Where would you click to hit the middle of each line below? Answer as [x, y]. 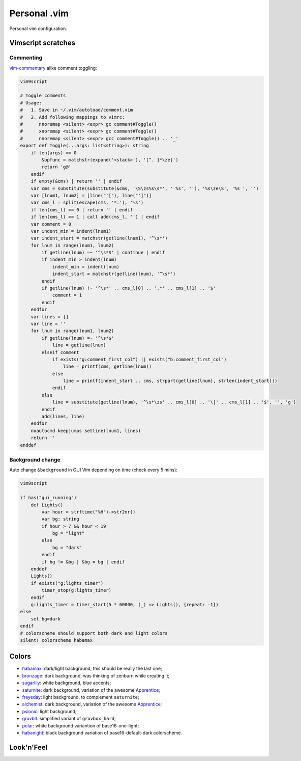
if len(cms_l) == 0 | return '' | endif [82, 210]
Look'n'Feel [28, 747]
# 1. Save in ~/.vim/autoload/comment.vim [77, 110]
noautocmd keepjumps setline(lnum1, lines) [86, 431]
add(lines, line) [63, 417]
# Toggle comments [43, 96]
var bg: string [61, 519]
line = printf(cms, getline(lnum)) [107, 366]
